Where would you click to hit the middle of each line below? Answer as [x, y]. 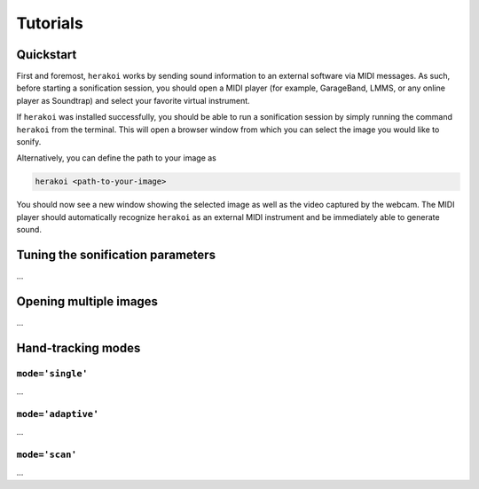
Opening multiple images [87, 301]
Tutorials [50, 23]
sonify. [29, 142]
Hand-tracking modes [79, 347]
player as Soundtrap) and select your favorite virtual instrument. [133, 100]
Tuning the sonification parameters [116, 254]
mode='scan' [47, 455]
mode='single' [52, 373]
